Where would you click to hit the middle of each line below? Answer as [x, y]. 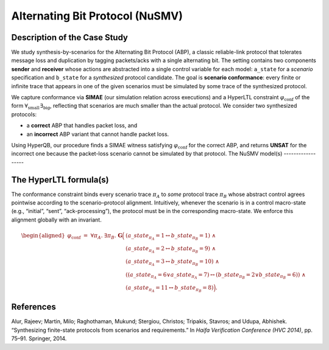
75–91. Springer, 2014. [39, 338]
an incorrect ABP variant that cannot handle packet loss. [98, 134]
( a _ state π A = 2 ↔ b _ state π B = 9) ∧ [171, 250]
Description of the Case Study [69, 37]
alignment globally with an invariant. [56, 220]
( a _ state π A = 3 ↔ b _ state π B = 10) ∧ [172, 263]
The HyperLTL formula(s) [60, 180]
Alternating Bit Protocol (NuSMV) [97, 16]
